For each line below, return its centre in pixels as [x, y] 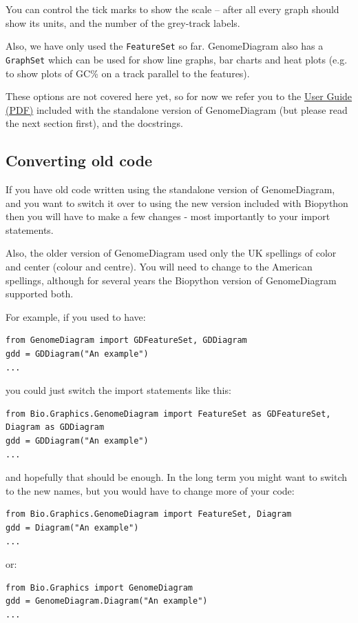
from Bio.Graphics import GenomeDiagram [99, 587]
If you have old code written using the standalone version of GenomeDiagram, [170, 189]
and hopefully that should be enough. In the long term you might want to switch [177, 477]
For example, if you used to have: [76, 316]
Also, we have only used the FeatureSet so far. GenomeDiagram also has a [165, 46]
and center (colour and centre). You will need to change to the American [159, 267]
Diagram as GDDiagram [55, 427]
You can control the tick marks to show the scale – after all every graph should [172, 9]
